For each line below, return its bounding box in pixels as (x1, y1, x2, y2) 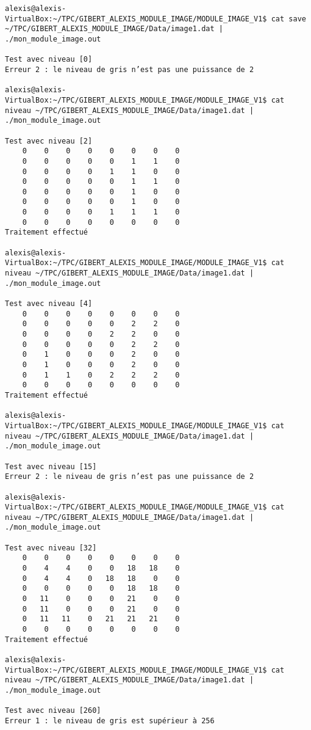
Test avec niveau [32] (5, 543, 97, 552)
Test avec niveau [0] (5, 55, 93, 64)
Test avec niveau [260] (5, 706, 101, 715)
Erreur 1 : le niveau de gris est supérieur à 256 (5, 716, 215, 725)
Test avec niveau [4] (5, 299, 93, 308)
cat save (271, 14, 306, 23)
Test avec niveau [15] (5, 462, 97, 471)
